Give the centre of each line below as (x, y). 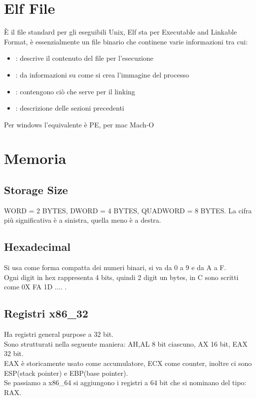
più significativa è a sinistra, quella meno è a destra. (83, 220)
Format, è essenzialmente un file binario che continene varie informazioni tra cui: (126, 41)
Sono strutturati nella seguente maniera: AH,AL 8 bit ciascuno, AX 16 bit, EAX (126, 343)
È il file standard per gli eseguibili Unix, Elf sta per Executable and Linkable (121, 32)
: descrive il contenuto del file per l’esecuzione (84, 58)
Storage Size (36, 190)
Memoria (35, 158)
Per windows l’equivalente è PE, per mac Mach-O (79, 124)
